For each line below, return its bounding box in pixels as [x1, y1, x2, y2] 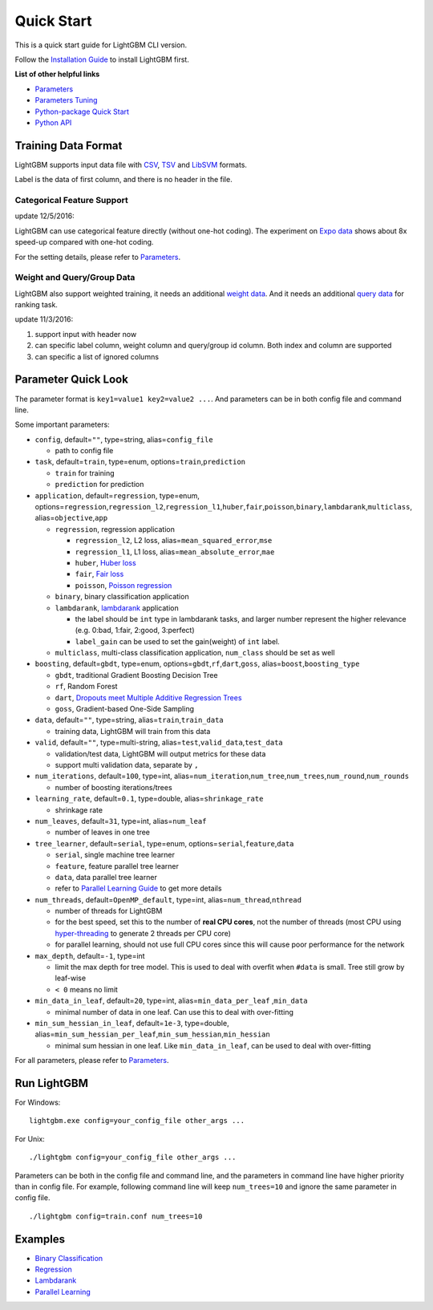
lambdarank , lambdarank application [55, 602, 180, 613]
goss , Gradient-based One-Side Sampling [55, 704, 194, 714]
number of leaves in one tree [55, 827, 151, 838]
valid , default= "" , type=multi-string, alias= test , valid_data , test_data [34, 738, 284, 748]
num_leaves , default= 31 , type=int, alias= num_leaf [34, 816, 207, 825]
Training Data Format [14, 139, 123, 152]
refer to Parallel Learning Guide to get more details [55, 883, 222, 894]
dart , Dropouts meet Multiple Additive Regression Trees [55, 692, 242, 702]
